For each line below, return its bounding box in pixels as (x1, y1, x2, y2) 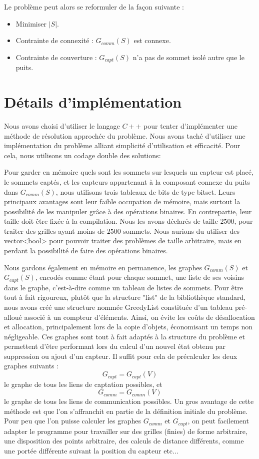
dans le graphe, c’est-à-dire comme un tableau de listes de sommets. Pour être (4, 282, 243, 292)
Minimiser (15, 18, 46, 29)
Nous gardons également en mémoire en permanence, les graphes (4, 262, 202, 272)
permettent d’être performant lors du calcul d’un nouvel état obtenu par (4, 341, 225, 351)
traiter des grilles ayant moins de (4, 225, 104, 236)
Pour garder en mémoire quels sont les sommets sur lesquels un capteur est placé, (4, 167, 253, 177)
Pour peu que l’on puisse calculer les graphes (4, 415, 141, 426)
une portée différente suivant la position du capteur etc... (4, 445, 178, 455)
